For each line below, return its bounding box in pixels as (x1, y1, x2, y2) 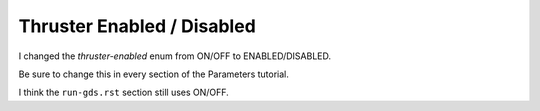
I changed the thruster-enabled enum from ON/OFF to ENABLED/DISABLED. (18, 50, 332, 62)
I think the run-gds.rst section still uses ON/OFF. (18, 86, 229, 99)
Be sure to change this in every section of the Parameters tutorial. (18, 68, 289, 80)
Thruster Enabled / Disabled (18, 15, 257, 37)
